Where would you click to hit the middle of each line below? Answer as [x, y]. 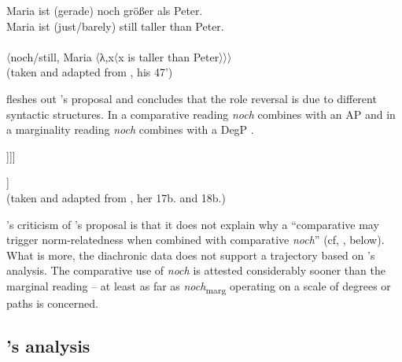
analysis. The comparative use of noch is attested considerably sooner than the [196, 270]
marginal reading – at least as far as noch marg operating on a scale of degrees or [199, 286]
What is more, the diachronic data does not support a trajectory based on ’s [191, 255]
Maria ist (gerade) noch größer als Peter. [105, 10]
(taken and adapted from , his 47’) [90, 72]
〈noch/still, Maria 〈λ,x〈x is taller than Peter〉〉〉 [119, 56]
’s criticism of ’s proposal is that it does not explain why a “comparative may [193, 224]
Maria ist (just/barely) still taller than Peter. [115, 26]
